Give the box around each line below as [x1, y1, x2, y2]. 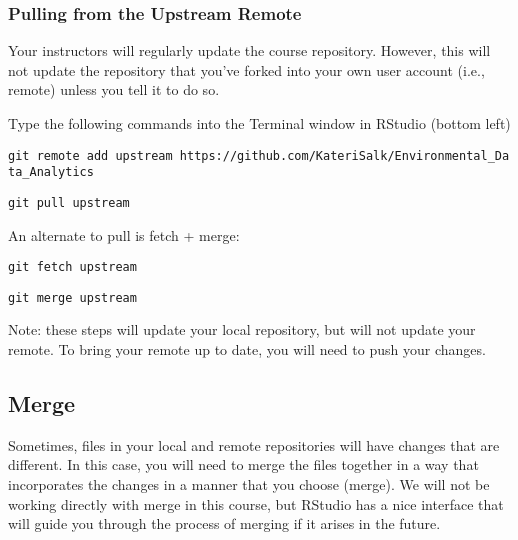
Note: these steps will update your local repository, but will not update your [8, 319, 476, 340]
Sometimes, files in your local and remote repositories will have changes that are [8, 434, 500, 455]
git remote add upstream [8, 148, 173, 163]
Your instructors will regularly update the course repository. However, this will [8, 40, 491, 61]
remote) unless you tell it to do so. [8, 79, 220, 100]
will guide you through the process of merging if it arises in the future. [8, 513, 441, 534]
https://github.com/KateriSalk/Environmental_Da [179, 148, 510, 163]
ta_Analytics [8, 165, 94, 180]
